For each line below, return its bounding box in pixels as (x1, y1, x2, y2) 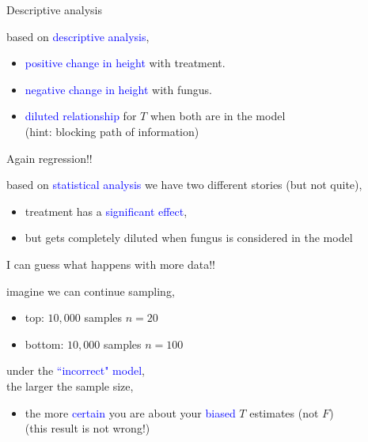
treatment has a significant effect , (25, 202, 188, 219)
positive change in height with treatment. (25, 55, 226, 71)
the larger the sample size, (6, 377, 134, 394)
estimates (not (249, 404, 319, 421)
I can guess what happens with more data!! (6, 255, 215, 272)
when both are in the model (150, 108, 286, 124)
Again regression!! (6, 149, 93, 166)
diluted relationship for (25, 108, 137, 124)
